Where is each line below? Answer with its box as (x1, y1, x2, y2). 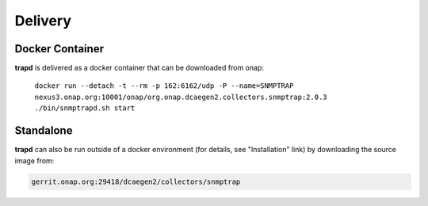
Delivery (14, 12, 71, 29)
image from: (14, 155, 55, 166)
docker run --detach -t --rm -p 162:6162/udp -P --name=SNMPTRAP (34, 82, 294, 90)
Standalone (14, 124, 73, 138)
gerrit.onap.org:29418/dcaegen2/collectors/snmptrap (31, 177, 241, 186)
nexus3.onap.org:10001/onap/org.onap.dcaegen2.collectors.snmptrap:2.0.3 (34, 92, 328, 101)
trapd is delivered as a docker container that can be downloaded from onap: (14, 63, 265, 73)
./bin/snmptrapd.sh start (34, 104, 136, 113)
